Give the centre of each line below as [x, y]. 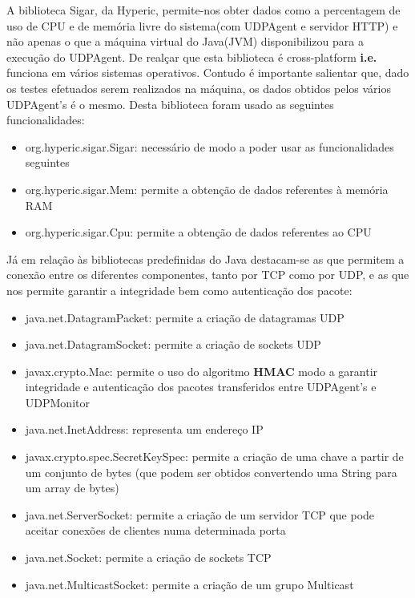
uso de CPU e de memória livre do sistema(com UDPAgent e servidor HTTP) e [202, 25]
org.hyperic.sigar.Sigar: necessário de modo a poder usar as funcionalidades [210, 146]
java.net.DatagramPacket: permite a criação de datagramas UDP [185, 317]
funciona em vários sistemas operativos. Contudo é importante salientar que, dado [208, 73]
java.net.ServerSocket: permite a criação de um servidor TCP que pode [200, 514]
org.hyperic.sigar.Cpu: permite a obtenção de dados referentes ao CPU [198, 232]
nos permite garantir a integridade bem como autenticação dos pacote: [179, 290]
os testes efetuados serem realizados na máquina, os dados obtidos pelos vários [199, 88]
